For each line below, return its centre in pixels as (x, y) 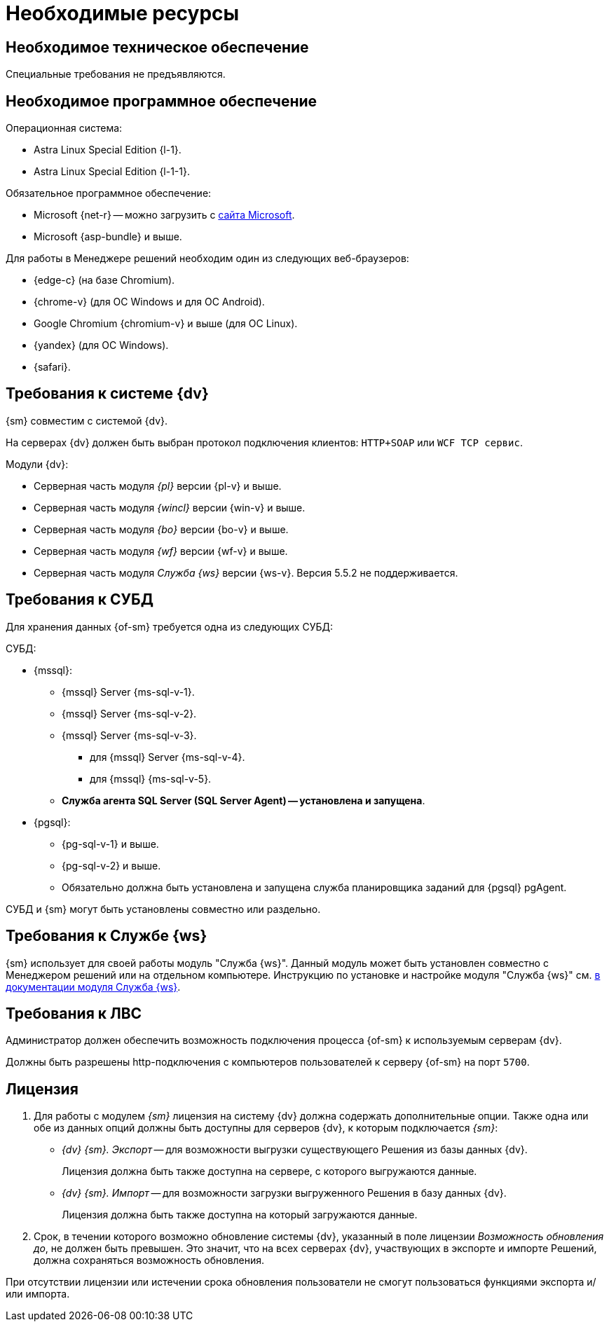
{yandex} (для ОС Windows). (101, 345)
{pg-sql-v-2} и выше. (111, 865)
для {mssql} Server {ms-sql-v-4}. (167, 757)
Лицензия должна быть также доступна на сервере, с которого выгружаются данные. (269, 1171)
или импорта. (38, 1294)
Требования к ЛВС (74, 1013)
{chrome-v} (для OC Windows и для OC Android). (149, 302)
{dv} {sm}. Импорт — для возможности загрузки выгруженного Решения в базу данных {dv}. (284, 1193)
